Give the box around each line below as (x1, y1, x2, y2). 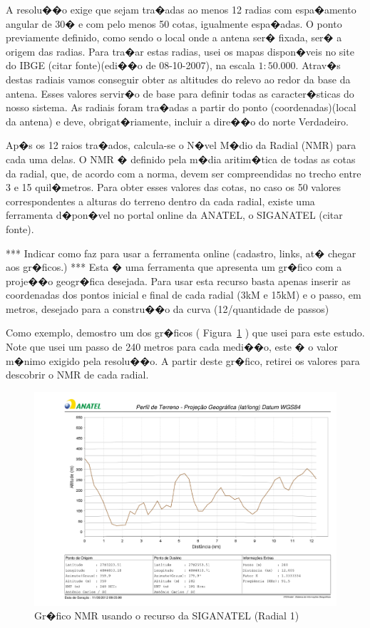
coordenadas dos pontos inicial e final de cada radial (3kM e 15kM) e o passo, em (6, 287, 361, 302)
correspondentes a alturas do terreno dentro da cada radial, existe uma (6, 193, 315, 208)
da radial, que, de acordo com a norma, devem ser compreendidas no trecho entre (6, 165, 361, 180)
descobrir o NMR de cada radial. (6, 367, 149, 382)
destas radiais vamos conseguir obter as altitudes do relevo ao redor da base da (6, 71, 351, 86)
